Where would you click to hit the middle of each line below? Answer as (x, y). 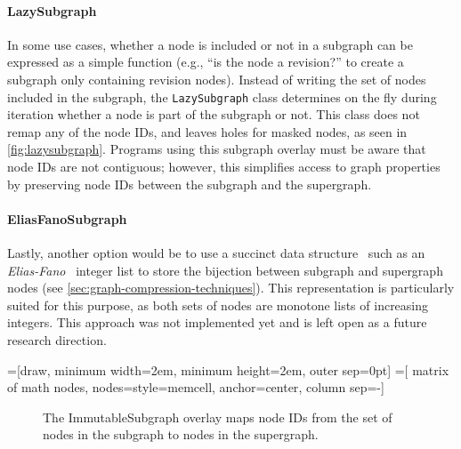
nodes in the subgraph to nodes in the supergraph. (181, 434)
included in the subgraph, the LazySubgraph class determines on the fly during (222, 96)
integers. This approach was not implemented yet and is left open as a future (217, 322)
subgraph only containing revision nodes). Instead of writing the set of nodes (217, 79)
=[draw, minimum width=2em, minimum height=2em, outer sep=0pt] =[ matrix (228, 369)
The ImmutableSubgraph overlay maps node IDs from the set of (218, 417)
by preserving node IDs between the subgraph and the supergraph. (190, 184)
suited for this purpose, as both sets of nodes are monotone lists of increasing (218, 305)
